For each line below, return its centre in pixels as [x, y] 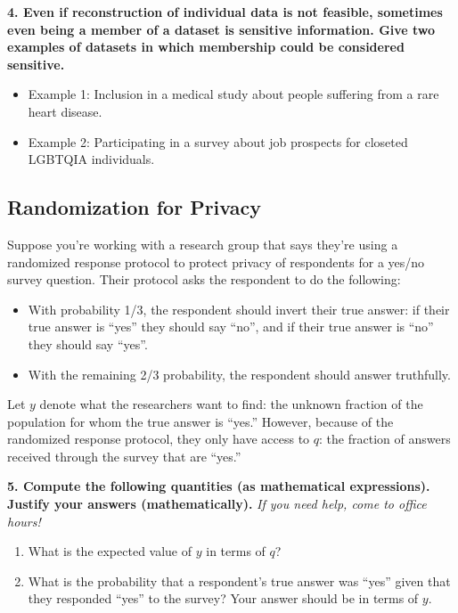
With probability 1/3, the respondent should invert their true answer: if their [239, 309]
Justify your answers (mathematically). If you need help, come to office [217, 504]
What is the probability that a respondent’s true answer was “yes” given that [239, 580]
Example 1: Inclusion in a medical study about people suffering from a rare [233, 94]
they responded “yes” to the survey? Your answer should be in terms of [223, 598]
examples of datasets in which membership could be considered [206, 47]
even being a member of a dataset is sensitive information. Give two [221, 29]
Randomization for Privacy [134, 207]
